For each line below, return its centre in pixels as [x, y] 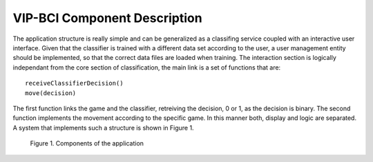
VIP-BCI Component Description [108, 18]
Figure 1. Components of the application [87, 143]
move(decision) [51, 93]
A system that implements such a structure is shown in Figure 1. [103, 128]
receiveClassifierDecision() [74, 83]
